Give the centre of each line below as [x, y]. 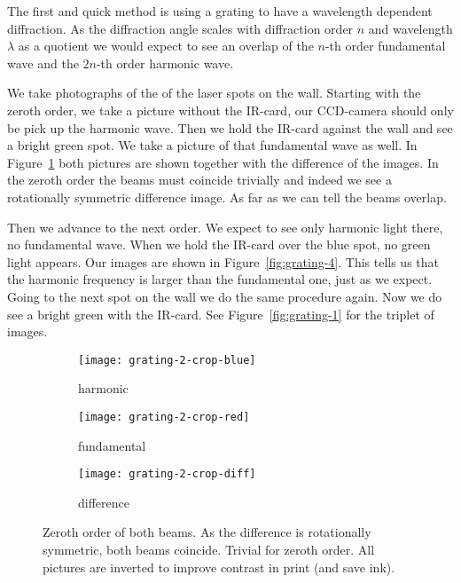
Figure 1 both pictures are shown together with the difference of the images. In [223, 162]
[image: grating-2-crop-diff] [167, 474]
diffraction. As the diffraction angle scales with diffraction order [180, 28]
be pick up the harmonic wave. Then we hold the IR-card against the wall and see [230, 127]
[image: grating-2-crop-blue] [167, 360]
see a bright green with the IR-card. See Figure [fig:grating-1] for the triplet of [221, 314]
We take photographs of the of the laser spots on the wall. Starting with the [214, 93]
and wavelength [410, 28]
